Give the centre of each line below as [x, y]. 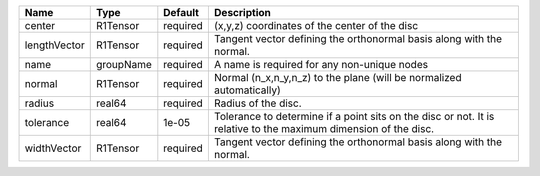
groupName [123, 64]
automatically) [247, 90]
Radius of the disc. [257, 103]
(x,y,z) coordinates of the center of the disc [316, 25]
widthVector [53, 148]
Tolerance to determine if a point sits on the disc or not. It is [354, 116]
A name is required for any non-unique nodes [321, 64]
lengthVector [54, 45]
